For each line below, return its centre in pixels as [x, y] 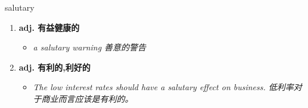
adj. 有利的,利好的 [55, 67]
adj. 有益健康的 [49, 27]
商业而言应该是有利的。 [87, 98]
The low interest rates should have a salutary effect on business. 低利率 [163, 87]
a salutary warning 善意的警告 [90, 47]
